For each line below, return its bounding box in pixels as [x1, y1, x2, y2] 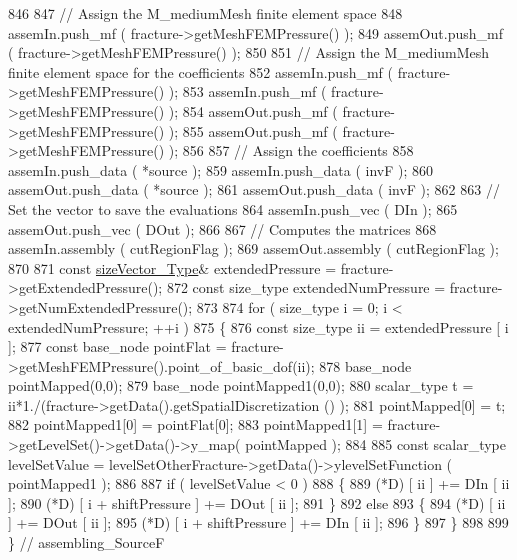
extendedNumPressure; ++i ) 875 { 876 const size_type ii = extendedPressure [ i [8, 316, 509, 337]
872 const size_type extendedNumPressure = [166, 277, 446, 298]
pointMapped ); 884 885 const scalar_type [245, 434, 506, 455]
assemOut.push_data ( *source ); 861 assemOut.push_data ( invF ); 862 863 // [8, 179, 500, 200]
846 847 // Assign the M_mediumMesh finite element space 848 [8, 3, 403, 23]
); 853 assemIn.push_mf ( [168, 81, 327, 102]
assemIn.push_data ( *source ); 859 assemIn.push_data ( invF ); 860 [8, 159, 434, 180]
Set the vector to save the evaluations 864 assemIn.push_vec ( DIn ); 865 [8, 198, 458, 219]
